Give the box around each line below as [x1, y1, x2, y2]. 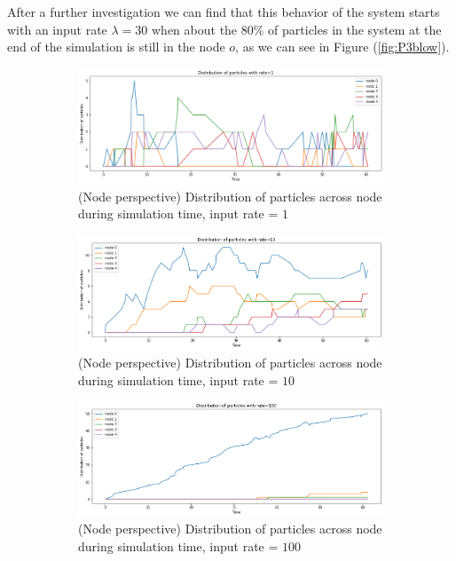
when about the [152, 20, 238, 38]
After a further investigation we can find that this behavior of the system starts [7, 3, 440, 20]
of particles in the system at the [268, 20, 442, 38]
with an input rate [7, 20, 107, 38]
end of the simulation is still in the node [7, 37, 225, 56]
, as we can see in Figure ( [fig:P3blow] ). [235, 37, 450, 56]
